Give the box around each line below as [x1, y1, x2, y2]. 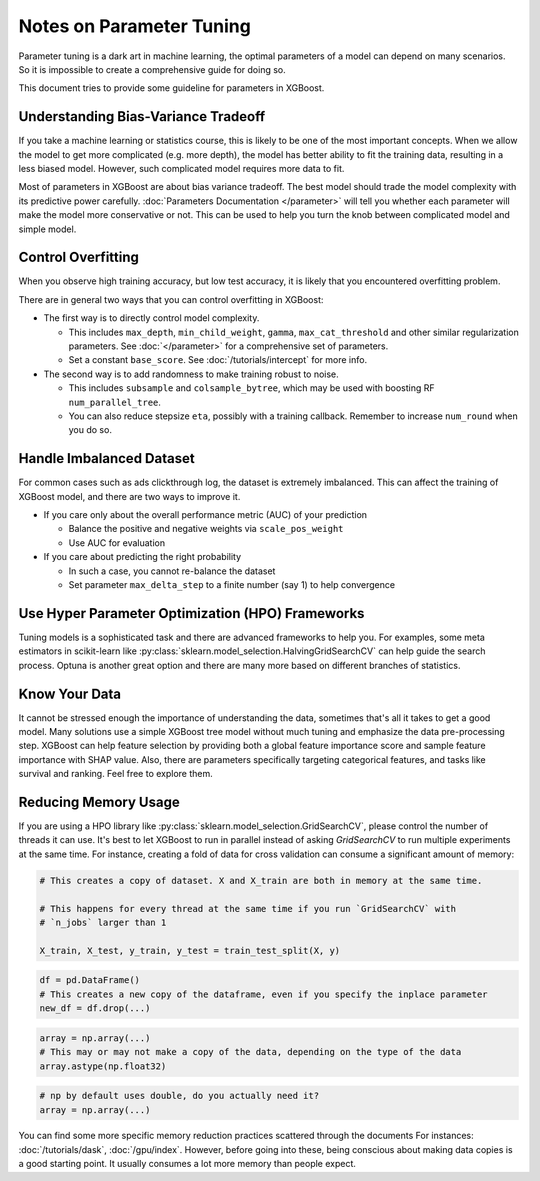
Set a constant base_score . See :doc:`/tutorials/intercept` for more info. [68, 354, 368, 366]
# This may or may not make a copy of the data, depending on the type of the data [39, 1046, 462, 1058]
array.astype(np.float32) [39, 1060, 167, 1072]
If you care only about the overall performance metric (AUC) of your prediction [43, 509, 368, 521]
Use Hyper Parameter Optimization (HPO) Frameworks [18, 605, 365, 622]
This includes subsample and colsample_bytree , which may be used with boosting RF [68, 382, 435, 394]
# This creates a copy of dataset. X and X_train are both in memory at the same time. [39, 875, 483, 886]
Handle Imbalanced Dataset [18, 450, 195, 467]
